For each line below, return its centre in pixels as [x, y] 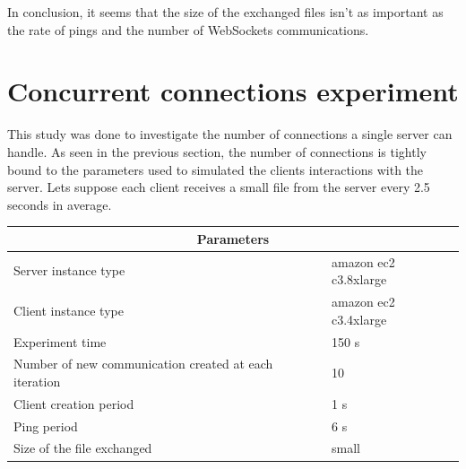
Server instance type [69, 270]
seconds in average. [60, 204]
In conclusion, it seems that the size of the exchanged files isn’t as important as [225, 12]
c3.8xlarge [359, 279]
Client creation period [74, 403]
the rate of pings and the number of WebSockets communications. [188, 29]
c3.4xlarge [359, 319]
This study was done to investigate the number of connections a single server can [230, 134]
